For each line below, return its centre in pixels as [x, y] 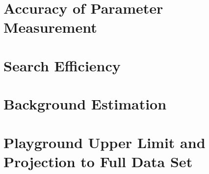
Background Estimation [85, 104]
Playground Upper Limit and [104, 142]
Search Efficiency [62, 65]
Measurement [50, 27]
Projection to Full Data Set [98, 161]
